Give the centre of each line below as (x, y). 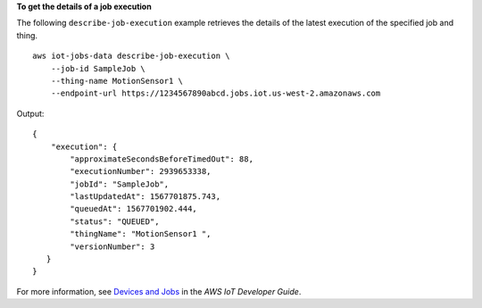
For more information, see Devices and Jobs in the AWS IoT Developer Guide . (159, 291)
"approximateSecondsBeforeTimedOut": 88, (162, 159)
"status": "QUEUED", (115, 221)
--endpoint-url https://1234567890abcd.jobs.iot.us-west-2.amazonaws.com (216, 93)
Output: (30, 113)
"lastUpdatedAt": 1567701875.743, (145, 197)
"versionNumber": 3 (112, 246)
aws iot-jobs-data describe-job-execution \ (132, 56)
